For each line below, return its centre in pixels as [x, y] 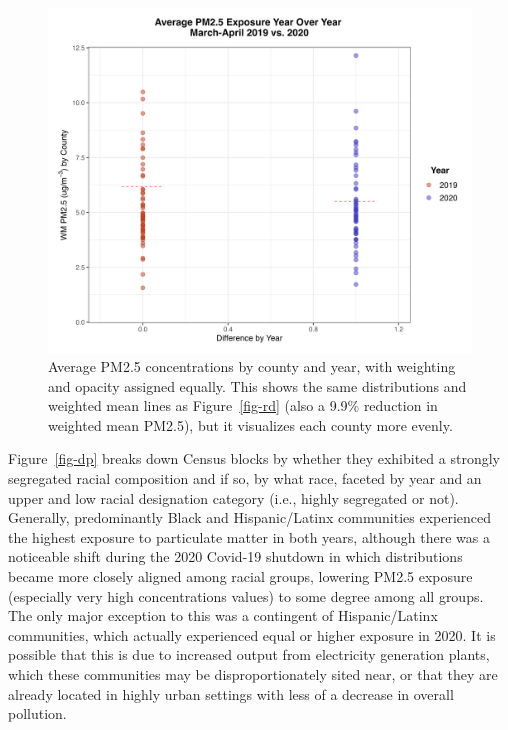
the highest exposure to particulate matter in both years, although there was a [249, 536]
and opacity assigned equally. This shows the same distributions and [257, 385]
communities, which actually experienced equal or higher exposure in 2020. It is [252, 634]
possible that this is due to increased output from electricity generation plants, [249, 654]
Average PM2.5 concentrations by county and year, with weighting [252, 366]
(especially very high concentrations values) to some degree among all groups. [246, 595]
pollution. [37, 713]
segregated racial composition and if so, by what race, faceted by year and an [245, 478]
